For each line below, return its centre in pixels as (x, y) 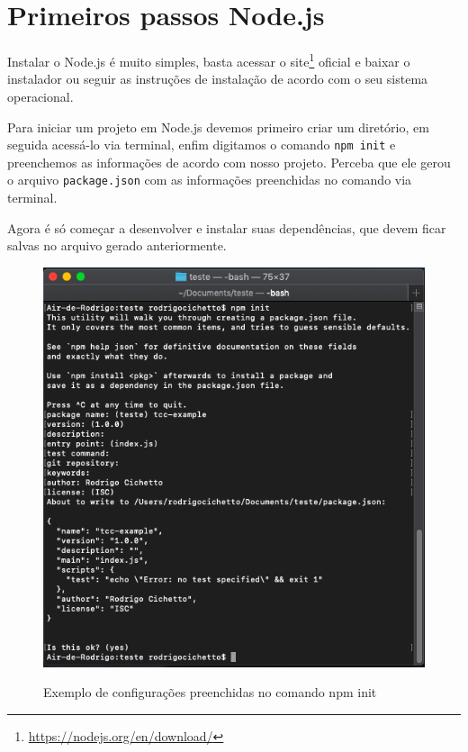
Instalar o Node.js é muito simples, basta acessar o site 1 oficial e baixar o (209, 60)
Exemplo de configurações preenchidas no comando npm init (210, 692)
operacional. (40, 96)
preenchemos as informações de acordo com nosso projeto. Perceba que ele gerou (229, 162)
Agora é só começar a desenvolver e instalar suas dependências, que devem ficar (227, 227)
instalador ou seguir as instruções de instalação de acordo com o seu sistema (218, 79)
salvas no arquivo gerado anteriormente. (117, 245)
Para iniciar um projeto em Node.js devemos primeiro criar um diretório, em (218, 127)
